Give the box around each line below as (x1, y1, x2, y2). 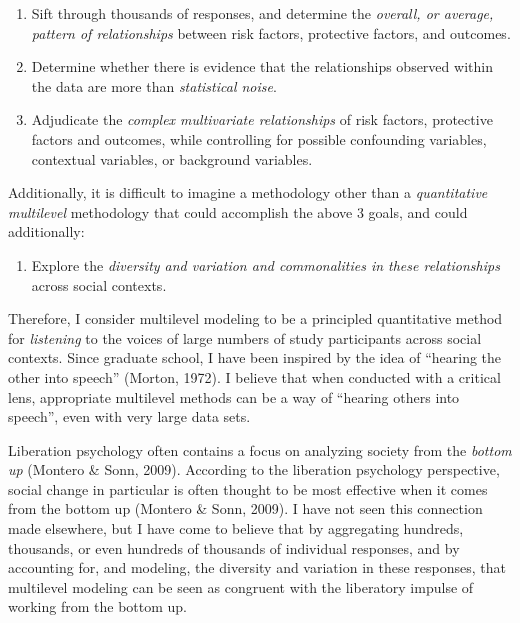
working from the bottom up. (8, 596, 187, 617)
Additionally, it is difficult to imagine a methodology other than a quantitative (8, 182, 488, 203)
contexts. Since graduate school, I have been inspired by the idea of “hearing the (8, 347, 502, 368)
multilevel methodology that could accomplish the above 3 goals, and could (8, 201, 468, 222)
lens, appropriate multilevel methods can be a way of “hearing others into (8, 386, 460, 407)
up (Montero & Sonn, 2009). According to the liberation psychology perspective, (8, 459, 500, 480)
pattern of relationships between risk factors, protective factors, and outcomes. (31, 22, 511, 43)
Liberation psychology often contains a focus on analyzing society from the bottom (8, 439, 512, 460)
